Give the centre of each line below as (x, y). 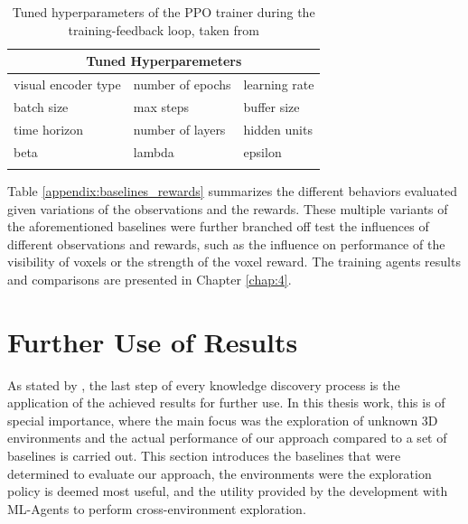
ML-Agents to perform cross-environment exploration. (157, 508)
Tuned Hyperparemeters (164, 61)
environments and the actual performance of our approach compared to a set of (227, 438)
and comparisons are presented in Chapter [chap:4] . (150, 279)
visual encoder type (67, 84)
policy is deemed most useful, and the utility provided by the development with (228, 491)
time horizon (49, 129)
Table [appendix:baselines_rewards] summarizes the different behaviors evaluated (233, 190)
